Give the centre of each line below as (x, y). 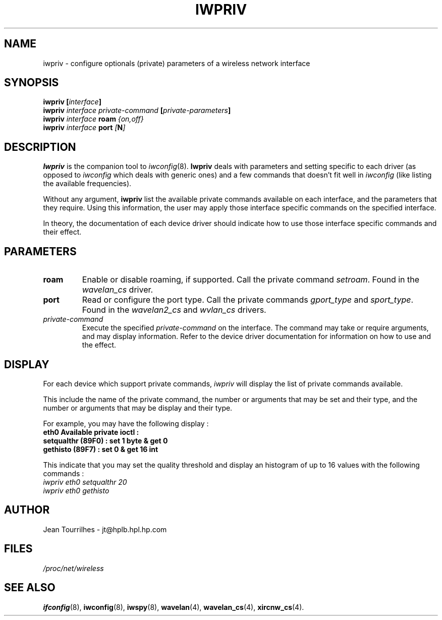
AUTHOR (27, 510)
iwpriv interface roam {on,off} (93, 119)
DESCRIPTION (40, 147)
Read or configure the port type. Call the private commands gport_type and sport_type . (248, 300)
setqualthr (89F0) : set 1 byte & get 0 (105, 440)
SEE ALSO (30, 588)
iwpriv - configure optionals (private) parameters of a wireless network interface (177, 63)
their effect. (62, 232)
